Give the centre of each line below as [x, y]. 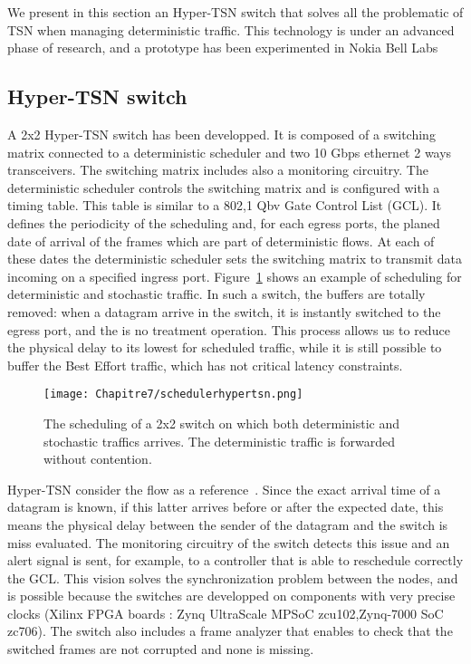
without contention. [98, 459]
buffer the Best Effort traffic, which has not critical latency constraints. [205, 365]
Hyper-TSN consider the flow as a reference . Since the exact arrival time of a [224, 489]
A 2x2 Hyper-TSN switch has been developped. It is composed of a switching [221, 134]
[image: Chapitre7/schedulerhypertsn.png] [173, 395]
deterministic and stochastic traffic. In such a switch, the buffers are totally [216, 294]
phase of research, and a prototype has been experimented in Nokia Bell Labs [223, 48]
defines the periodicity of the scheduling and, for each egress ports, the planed [224, 222]
